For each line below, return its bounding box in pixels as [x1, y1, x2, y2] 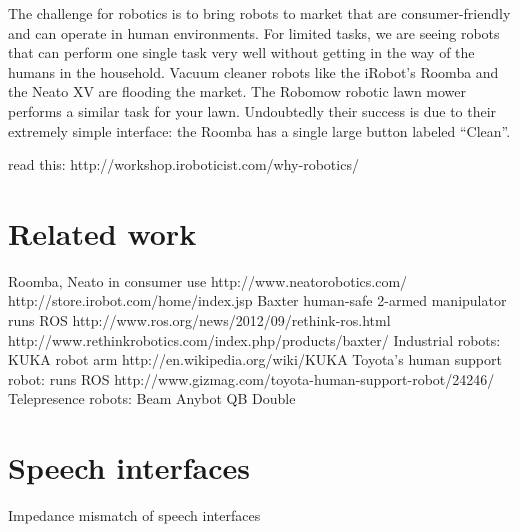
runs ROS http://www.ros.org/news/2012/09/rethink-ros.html [8, 310, 391, 331]
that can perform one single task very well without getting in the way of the [8, 42, 475, 63]
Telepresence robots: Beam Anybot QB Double [8, 388, 296, 409]
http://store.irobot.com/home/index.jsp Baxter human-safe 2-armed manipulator [8, 290, 507, 311]
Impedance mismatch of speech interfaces [8, 505, 261, 526]
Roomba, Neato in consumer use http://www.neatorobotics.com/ [8, 270, 408, 291]
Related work [8, 212, 197, 253]
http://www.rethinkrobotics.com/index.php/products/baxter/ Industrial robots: [8, 329, 501, 350]
